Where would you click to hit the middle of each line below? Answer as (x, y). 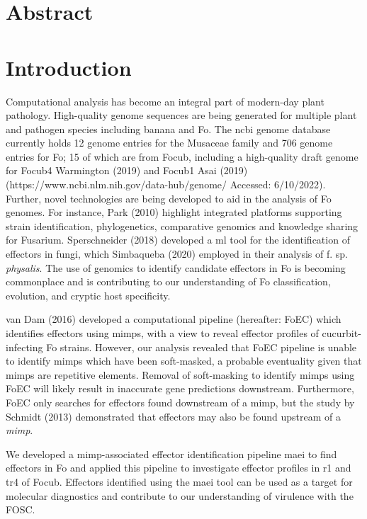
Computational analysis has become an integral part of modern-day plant (165, 101)
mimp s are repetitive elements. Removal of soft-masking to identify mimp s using (180, 374)
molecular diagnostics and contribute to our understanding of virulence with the (180, 495)
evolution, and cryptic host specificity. (88, 295)
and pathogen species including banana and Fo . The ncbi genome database (168, 129)
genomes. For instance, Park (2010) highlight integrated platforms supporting (174, 212)
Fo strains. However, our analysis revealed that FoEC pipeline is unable (202, 347)
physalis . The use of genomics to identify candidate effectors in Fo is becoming (176, 267)
